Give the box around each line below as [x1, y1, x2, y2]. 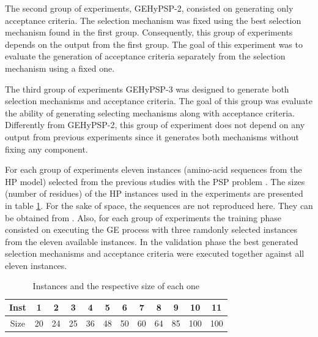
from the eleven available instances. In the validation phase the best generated [5, 235, 298, 248]
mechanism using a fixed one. [5, 61, 115, 74]
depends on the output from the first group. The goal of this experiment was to [5, 37, 303, 50]
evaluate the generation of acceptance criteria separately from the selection [5, 50, 286, 62]
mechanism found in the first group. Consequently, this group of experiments [5, 26, 293, 39]
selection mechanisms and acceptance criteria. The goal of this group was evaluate [5, 94, 312, 107]
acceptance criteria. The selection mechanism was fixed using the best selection [5, 13, 301, 26]
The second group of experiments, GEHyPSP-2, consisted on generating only [5, 2, 294, 14]
